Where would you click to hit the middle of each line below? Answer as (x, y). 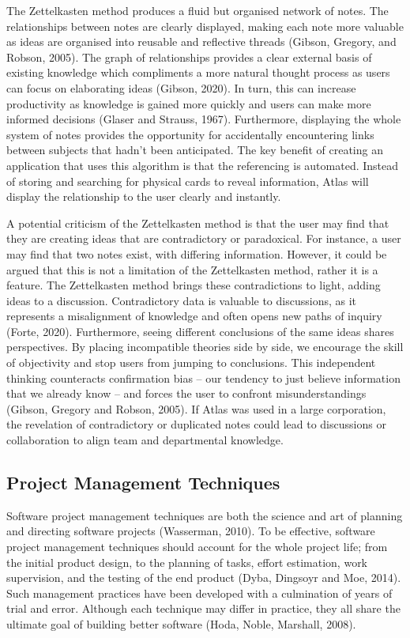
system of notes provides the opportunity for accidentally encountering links (190, 134)
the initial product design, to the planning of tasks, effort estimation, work (187, 562)
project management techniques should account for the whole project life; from (197, 547)
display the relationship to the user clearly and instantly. (144, 196)
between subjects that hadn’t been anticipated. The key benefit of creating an (195, 150)
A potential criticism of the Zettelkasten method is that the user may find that (198, 223)
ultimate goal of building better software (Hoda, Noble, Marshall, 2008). (181, 623)
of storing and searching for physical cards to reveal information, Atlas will (188, 181)
